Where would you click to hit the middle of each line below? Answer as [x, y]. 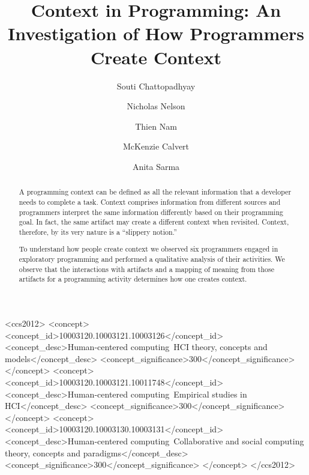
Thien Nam [156, 126]
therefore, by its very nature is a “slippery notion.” [98, 231]
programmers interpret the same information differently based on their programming [151, 212]
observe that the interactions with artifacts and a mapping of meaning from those [146, 269]
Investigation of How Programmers [156, 33]
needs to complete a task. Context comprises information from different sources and [150, 201]
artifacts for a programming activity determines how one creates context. [133, 279]
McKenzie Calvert [156, 146]
